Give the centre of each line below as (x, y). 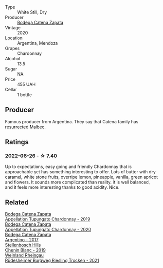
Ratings (17, 142)
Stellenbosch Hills (23, 245)
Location (14, 38)
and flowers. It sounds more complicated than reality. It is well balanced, (78, 182)
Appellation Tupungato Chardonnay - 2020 (48, 230)
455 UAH (26, 84)
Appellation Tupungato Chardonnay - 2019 (48, 219)
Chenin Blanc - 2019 (26, 250)
